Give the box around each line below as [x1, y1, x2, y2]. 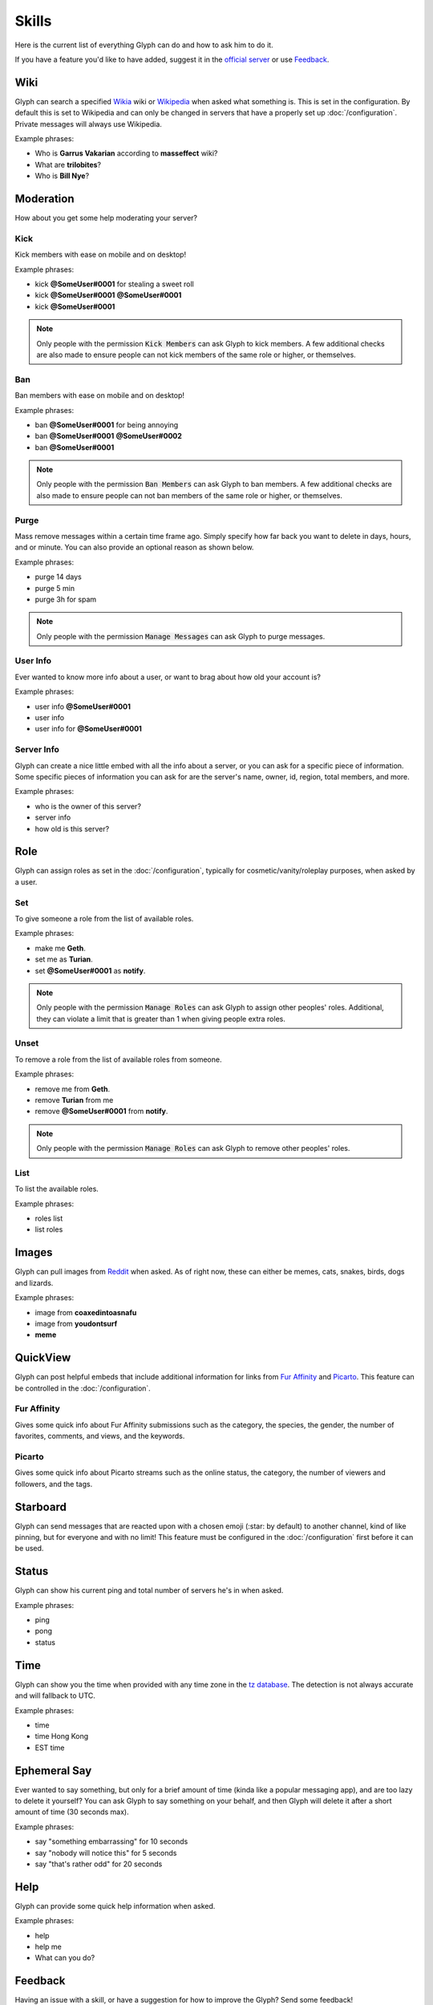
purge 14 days [34, 572, 82, 581]
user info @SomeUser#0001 [34, 702, 132, 711]
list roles [34, 1225, 63, 1234]
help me [34, 1942, 62, 1952]
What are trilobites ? [34, 160, 102, 169]
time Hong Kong [34, 1732, 89, 1741]
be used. [14, 1544, 44, 1553]
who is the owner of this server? [34, 801, 142, 811]
